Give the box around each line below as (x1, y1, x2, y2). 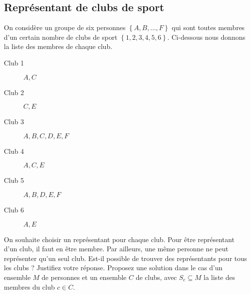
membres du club (4, 281, 55, 292)
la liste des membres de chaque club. (4, 41, 113, 51)
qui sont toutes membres (171, 22, 245, 33)
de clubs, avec (135, 272, 177, 282)
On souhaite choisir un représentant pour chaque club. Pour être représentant (4, 234, 234, 244)
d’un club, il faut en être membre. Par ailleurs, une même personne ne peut (4, 244, 229, 254)
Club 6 (4, 204, 24, 214)
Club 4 (4, 146, 24, 156)
